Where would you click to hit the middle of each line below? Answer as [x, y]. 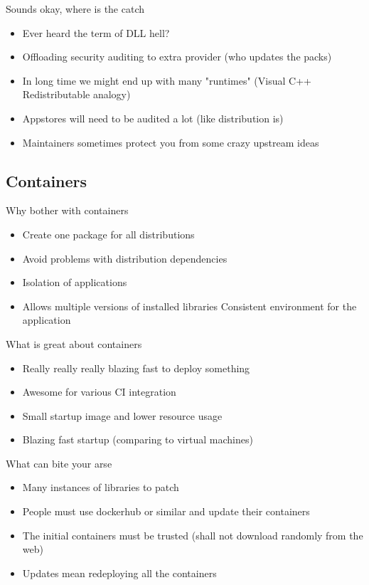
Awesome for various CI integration [99, 392]
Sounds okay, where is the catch [75, 9]
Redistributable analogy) [76, 94]
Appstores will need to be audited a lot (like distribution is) [153, 118]
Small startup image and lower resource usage [122, 415]
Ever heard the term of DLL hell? [96, 32]
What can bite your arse [59, 463]
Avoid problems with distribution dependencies [125, 258]
